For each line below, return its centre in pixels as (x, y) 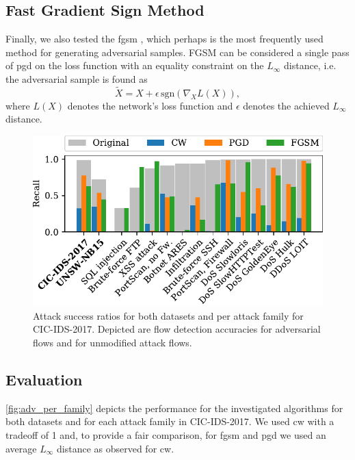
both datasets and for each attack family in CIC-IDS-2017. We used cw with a (170, 421)
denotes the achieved (286, 105)
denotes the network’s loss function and (150, 105)
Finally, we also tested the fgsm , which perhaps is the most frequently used (165, 39)
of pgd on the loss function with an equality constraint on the (135, 65)
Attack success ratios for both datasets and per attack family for (168, 315)
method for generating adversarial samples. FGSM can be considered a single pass (177, 52)
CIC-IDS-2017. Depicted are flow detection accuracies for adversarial (177, 329)
